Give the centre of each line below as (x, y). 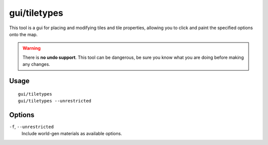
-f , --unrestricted (32, 127)
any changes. (36, 64)
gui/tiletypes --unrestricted (55, 101)
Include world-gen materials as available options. (72, 134)
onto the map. (24, 34)
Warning (32, 48)
